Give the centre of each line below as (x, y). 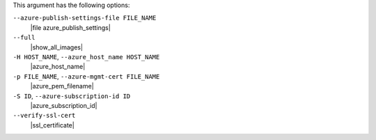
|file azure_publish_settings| (70, 27)
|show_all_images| (57, 47)
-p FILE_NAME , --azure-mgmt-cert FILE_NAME (86, 76)
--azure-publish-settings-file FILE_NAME (85, 18)
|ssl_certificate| (52, 125)
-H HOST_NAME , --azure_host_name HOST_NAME (86, 56)
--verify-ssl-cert (44, 116)
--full (24, 38)
